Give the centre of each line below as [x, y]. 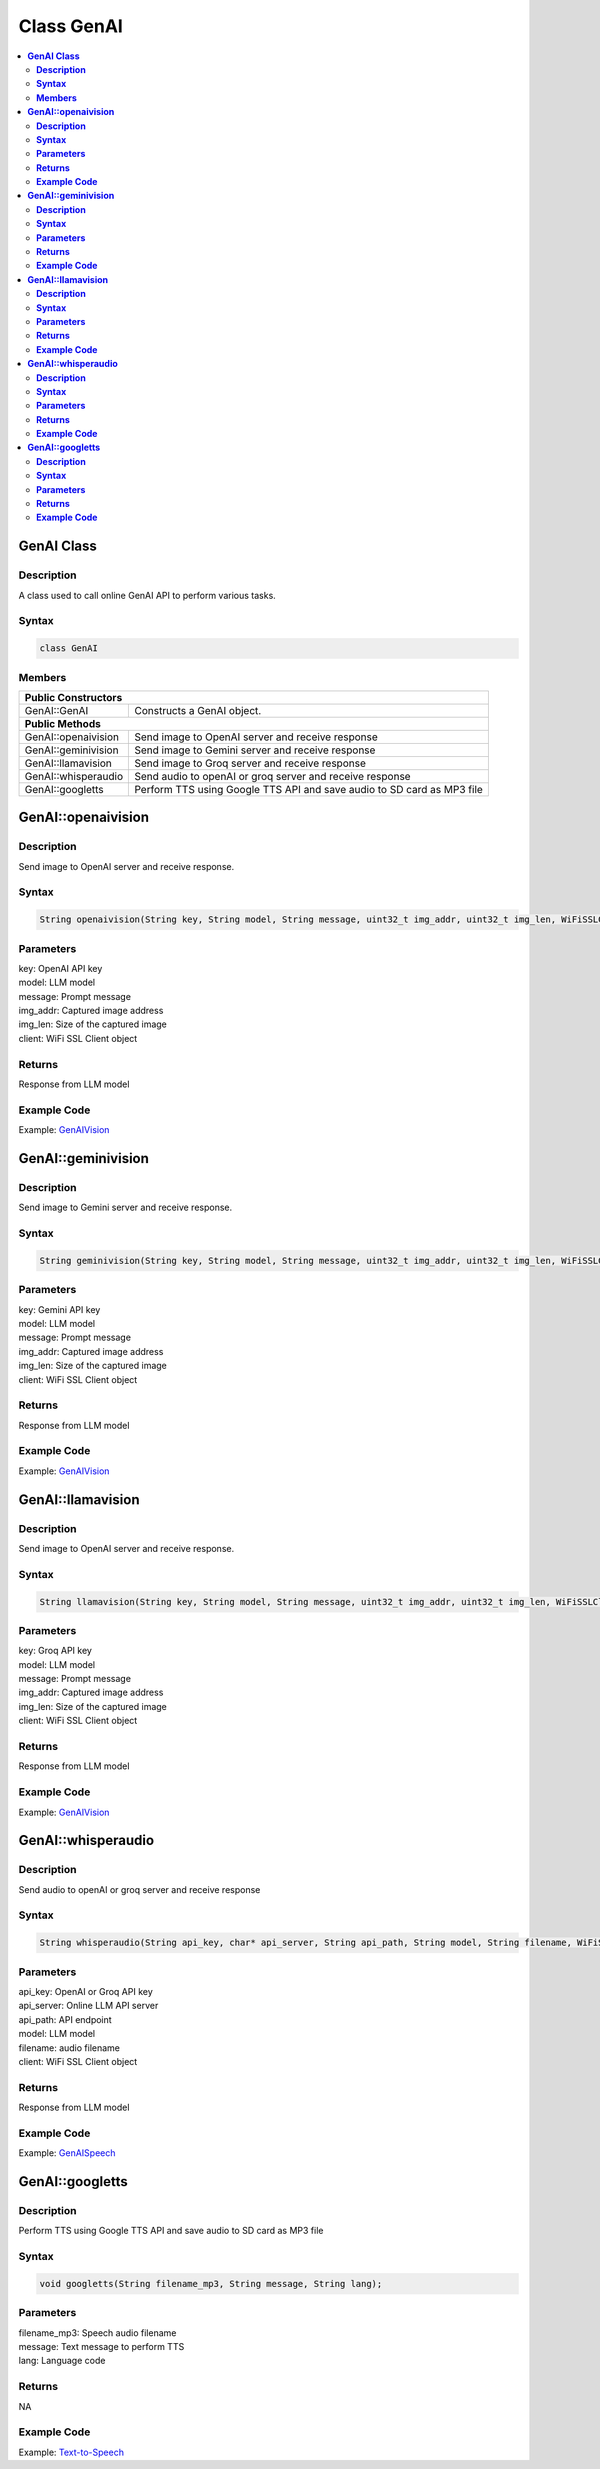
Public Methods [63, 723]
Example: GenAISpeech [67, 2153]
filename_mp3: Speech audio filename [97, 2332]
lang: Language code [62, 2361]
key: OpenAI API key [60, 968]
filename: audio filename [69, 2047]
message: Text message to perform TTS [101, 2346]
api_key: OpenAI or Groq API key [86, 1991]
